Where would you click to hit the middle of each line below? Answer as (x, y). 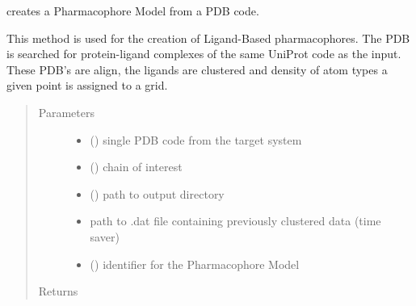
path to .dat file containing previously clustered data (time (235, 221)
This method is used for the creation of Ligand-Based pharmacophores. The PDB (208, 38)
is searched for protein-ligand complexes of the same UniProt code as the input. (204, 54)
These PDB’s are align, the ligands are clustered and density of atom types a (197, 69)
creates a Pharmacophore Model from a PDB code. (133, 10)
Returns (58, 291)
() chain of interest (136, 167)
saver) (105, 236)
